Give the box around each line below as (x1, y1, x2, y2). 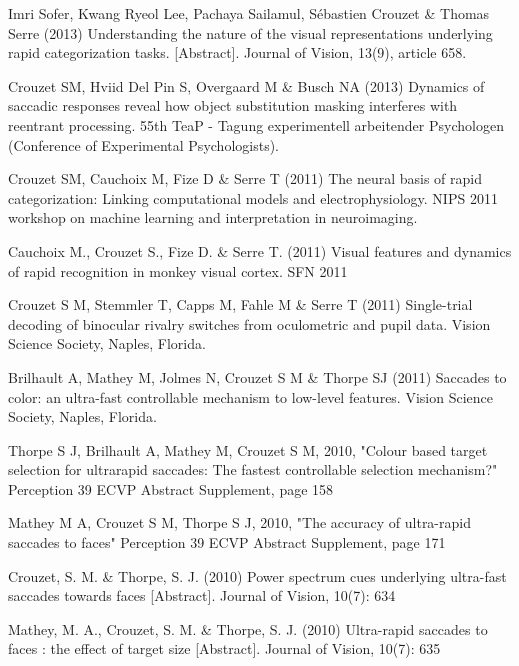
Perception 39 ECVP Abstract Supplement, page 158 (8, 478, 334, 499)
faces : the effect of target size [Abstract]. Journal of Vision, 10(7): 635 (8, 638, 441, 659)
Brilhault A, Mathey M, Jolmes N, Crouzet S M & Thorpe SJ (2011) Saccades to (8, 366, 507, 387)
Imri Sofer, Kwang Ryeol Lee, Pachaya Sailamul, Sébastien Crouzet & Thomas (8, 3, 490, 23)
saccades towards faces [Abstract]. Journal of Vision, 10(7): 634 (8, 585, 396, 606)
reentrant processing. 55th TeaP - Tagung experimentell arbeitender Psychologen (8, 114, 504, 135)
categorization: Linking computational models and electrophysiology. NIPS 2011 (8, 187, 498, 208)
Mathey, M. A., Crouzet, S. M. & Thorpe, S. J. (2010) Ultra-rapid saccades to (8, 618, 488, 639)
